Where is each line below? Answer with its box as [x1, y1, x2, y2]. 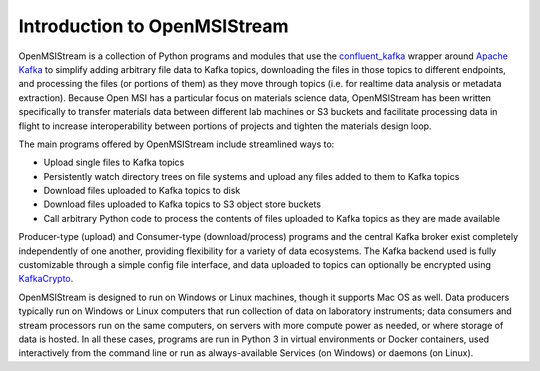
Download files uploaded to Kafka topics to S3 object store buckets [43, 198, 322, 210]
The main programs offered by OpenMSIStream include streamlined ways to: [18, 138, 335, 150]
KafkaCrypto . [18, 273, 74, 285]
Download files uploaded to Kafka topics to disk [43, 185, 241, 197]
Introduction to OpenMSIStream [18, 15, 289, 37]
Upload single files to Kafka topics [43, 156, 185, 169]
